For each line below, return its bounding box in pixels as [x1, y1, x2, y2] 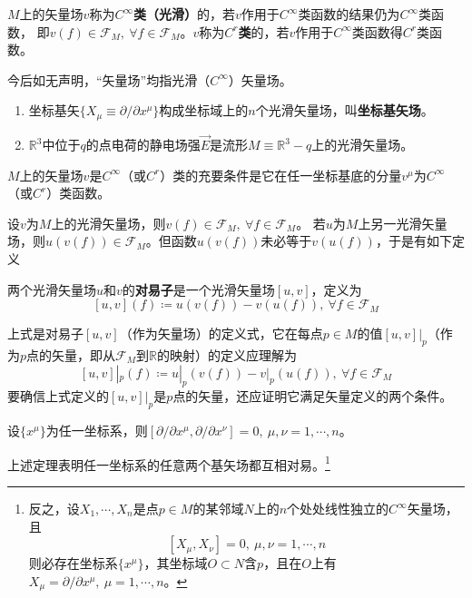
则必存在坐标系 [28, 554, 118, 573]
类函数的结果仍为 [298, 5, 400, 23]
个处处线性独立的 [287, 499, 389, 518]
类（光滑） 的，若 [133, 5, 235, 23]
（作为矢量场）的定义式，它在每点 [119, 324, 323, 343]
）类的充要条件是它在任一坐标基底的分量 [160, 165, 402, 184]
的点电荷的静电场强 [85, 135, 201, 154]
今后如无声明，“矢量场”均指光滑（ [7, 70, 211, 89]
